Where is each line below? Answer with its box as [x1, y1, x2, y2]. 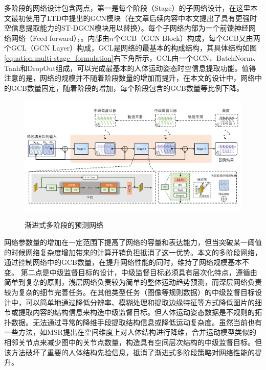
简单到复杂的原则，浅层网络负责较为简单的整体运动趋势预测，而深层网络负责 [4, 277, 262, 287]
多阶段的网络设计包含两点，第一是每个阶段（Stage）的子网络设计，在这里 [4, 3, 251, 13]
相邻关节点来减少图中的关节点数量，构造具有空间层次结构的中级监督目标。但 [4, 337, 262, 348]
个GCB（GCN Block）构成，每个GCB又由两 [114, 32, 260, 43]
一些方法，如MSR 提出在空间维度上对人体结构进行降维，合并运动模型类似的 [4, 327, 256, 337]
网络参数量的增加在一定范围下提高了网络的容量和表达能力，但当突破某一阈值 [4, 237, 262, 248]
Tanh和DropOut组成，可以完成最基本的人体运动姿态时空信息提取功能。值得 [4, 62, 256, 73]
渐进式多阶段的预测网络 [25, 219, 103, 230]
